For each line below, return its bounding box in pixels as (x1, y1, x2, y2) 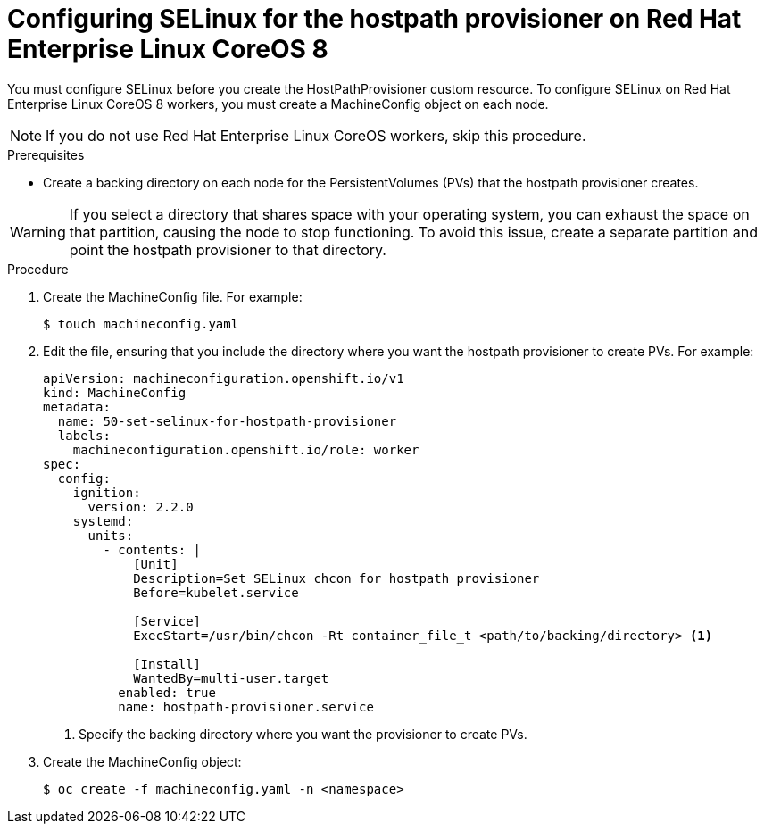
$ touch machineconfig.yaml (43, 316, 239, 331)
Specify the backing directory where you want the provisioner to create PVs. (79, 726, 527, 742)
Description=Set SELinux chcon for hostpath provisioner (133, 570, 540, 586)
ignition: (72, 485, 141, 500)
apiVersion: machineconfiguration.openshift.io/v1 (43, 370, 404, 386)
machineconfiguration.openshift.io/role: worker (72, 442, 419, 457)
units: (87, 528, 134, 543)
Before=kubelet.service (133, 585, 299, 600)
